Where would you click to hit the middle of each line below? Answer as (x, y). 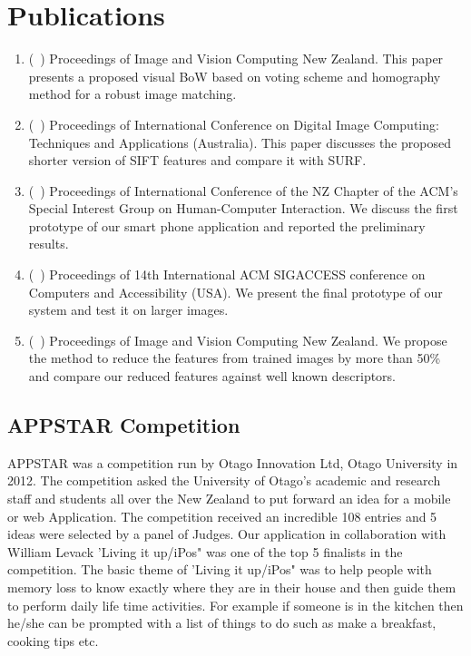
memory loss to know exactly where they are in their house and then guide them (232, 587)
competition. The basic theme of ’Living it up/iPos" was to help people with (220, 569)
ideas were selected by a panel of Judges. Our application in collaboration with (227, 534)
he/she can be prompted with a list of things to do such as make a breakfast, (222, 623)
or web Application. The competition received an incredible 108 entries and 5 (222, 516)
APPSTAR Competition (124, 425)
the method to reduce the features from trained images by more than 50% (235, 358)
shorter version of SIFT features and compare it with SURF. (197, 160)
